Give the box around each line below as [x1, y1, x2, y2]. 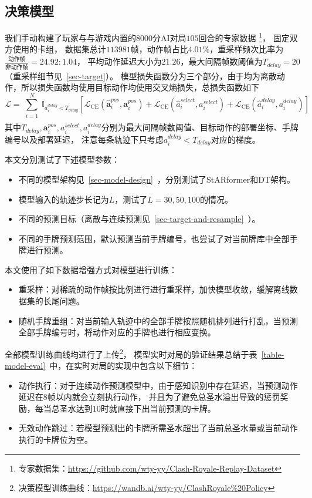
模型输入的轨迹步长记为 [18, 193, 109, 205]
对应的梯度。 [211, 133, 260, 145]
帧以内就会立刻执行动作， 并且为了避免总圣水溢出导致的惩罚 [47, 391, 280, 403]
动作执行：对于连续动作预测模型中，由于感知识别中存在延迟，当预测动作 [18, 379, 298, 391]
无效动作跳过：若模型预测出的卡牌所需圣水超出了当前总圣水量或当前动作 [18, 422, 298, 434]
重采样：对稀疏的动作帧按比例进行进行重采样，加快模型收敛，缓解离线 [18, 283, 290, 295]
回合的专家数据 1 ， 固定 [198, 30, 290, 43]
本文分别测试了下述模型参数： [5, 153, 120, 166]
